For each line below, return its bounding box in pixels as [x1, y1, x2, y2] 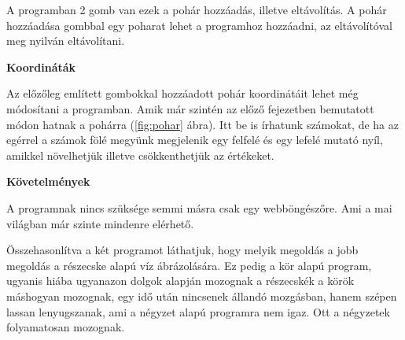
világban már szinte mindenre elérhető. [6, 215, 194, 231]
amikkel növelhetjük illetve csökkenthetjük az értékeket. [6, 146, 274, 163]
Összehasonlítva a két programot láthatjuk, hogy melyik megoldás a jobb [6, 242, 359, 258]
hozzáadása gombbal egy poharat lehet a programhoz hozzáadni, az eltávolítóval [6, 17, 392, 33]
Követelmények [6, 173, 90, 190]
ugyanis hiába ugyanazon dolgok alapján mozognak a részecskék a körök [6, 272, 355, 289]
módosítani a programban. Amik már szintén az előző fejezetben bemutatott [6, 100, 374, 116]
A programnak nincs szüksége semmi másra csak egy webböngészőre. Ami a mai [6, 199, 392, 216]
